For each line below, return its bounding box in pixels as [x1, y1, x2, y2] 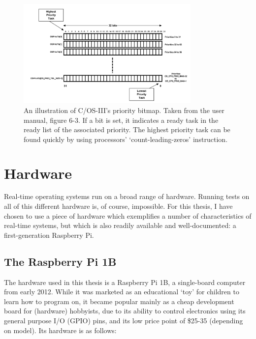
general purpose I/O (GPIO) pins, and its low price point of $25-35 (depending [4, 315, 243, 326]
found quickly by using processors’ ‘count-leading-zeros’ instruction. [24, 134, 228, 144]
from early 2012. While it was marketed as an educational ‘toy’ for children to [4, 286, 239, 297]
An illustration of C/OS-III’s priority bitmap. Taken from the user [24, 105, 224, 115]
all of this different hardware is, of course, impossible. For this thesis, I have [4, 201, 233, 211]
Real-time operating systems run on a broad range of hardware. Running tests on [4, 191, 250, 201]
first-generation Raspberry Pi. [4, 229, 94, 240]
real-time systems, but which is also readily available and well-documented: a [4, 220, 236, 230]
